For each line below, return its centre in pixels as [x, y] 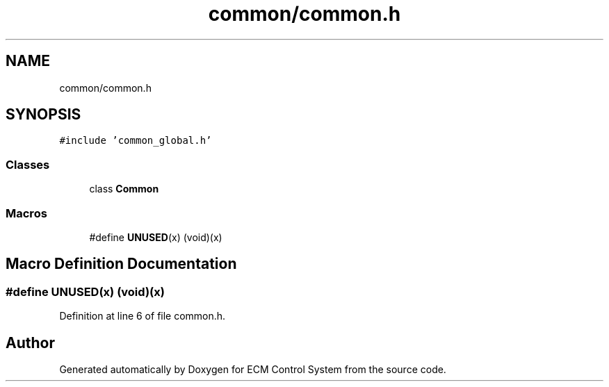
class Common [124, 189]
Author [30, 343]
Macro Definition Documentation [121, 264]
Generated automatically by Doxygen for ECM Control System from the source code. [253, 369]
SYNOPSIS [43, 115]
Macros [26, 213]
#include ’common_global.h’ [136, 141]
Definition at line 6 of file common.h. [143, 316]
